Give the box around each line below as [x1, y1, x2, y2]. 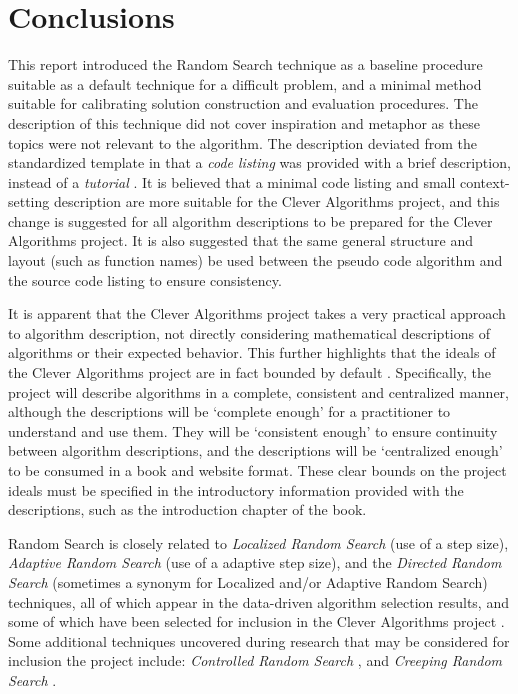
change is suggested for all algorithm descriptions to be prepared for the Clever [8, 210, 493, 231]
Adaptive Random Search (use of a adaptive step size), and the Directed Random [8, 552, 502, 573]
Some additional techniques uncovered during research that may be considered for [8, 630, 510, 651]
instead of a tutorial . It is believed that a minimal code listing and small [8, 171, 456, 192]
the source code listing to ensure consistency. [8, 269, 282, 290]
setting [8, 191, 50, 212]
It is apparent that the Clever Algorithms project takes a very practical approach [8, 303, 506, 324]
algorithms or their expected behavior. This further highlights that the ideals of [8, 342, 496, 363]
